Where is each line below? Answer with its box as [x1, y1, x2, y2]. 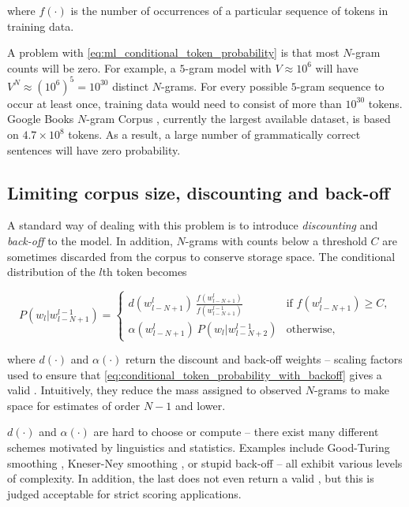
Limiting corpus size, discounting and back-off [7, 180, 390, 204]
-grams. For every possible [161, 77, 288, 94]
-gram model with [185, 59, 272, 76]
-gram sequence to [296, 77, 385, 94]
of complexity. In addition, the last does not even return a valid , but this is [7, 470, 374, 486]
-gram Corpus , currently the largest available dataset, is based [86, 110, 391, 127]
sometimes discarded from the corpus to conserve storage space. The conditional [7, 248, 396, 264]
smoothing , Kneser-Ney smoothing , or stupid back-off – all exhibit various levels [7, 454, 403, 471]
